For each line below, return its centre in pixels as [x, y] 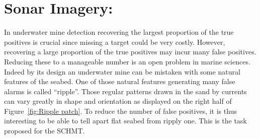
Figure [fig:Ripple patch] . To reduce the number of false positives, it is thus [120, 111]
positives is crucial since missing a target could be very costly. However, [115, 42]
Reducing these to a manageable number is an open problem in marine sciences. [127, 61]
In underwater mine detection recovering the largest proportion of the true [119, 32]
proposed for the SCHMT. [45, 131]
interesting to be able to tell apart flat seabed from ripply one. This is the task [125, 121]
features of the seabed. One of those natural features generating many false [120, 81]
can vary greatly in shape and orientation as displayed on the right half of [118, 101]
